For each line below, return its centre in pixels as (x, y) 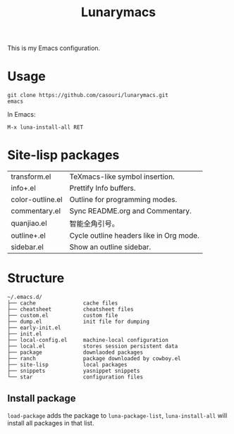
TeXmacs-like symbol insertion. (122, 177)
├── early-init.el (34, 328)
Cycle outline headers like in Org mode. (134, 236)
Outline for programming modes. (123, 200)
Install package (42, 398)
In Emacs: (21, 115)
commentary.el (36, 211)
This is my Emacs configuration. (54, 48)
